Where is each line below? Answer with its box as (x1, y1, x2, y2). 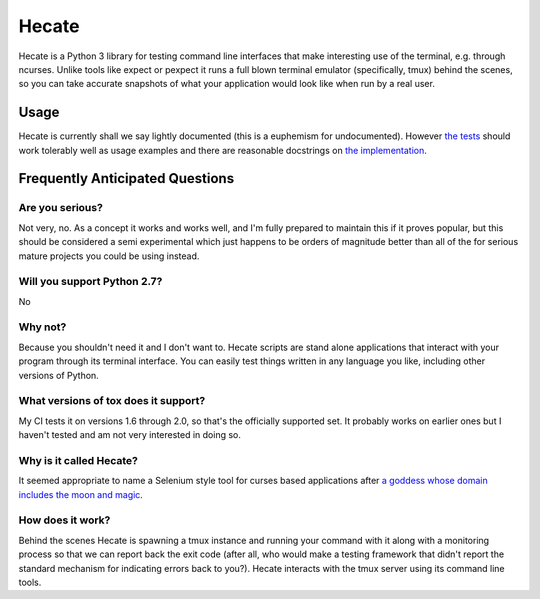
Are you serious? (18, 201, 104, 215)
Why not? (18, 320, 67, 334)
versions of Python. (18, 369, 99, 381)
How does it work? (18, 513, 111, 527)
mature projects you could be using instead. (18, 250, 200, 262)
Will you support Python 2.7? (18, 275, 163, 289)
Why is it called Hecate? (18, 453, 139, 467)
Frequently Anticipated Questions (18, 170, 235, 187)
